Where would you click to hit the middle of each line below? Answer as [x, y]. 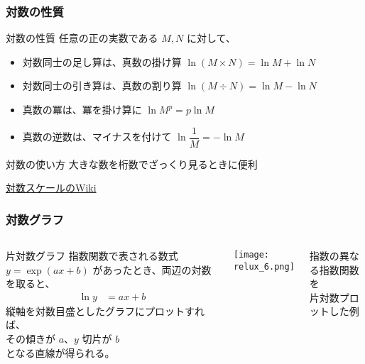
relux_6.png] [264, 266]
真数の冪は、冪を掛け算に [82, 109]
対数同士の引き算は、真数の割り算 [102, 86]
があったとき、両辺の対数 [152, 269]
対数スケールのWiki [51, 188]
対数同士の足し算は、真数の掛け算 [102, 61]
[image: [251, 255]
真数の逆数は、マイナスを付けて [97, 137]
